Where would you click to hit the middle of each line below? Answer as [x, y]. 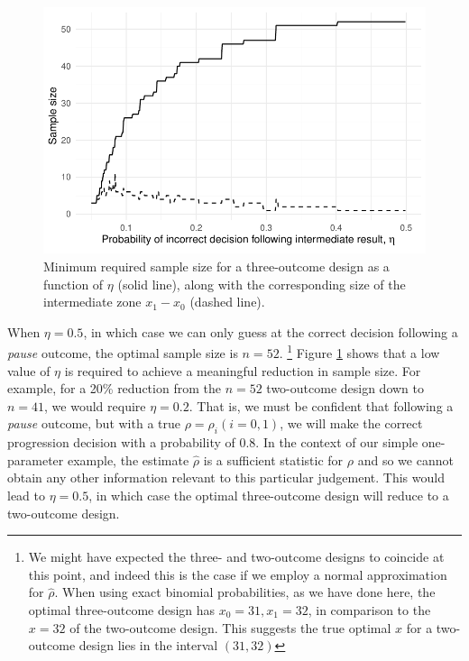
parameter [36, 459]
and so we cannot [405, 459]
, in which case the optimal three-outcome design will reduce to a [269, 495]
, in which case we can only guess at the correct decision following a [271, 331]
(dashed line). [227, 302]
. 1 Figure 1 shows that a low [359, 352]
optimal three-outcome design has [122, 609]
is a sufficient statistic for [273, 459]
